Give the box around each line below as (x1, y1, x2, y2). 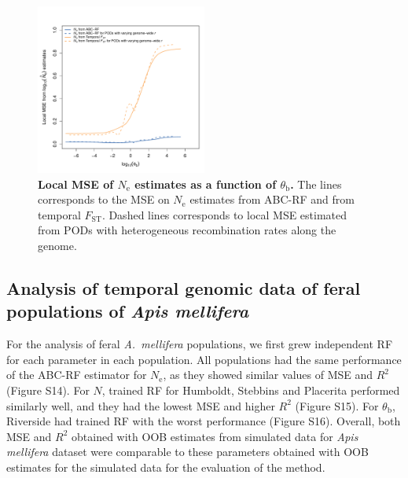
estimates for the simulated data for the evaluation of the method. (6, 458, 325, 475)
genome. (38, 237, 77, 253)
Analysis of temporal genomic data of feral (6, 275, 361, 300)
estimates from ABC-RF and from (189, 191, 355, 208)
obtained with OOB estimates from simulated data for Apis (72, 428, 358, 444)
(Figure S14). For (6, 381, 90, 398)
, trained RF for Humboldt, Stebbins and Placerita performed (101, 381, 400, 398)
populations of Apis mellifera (6, 299, 249, 323)
